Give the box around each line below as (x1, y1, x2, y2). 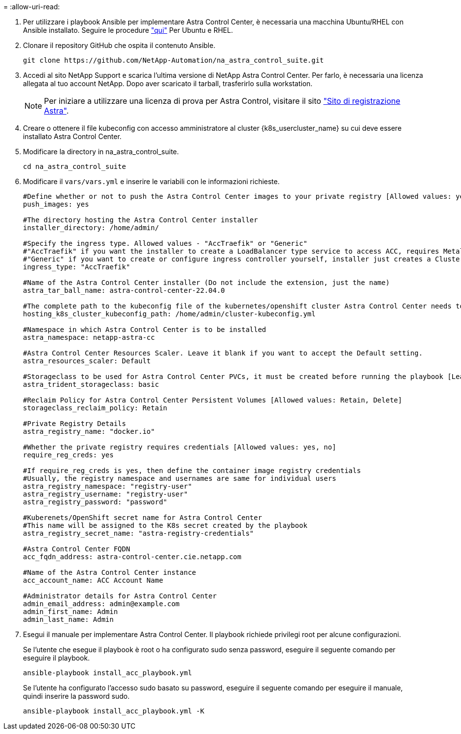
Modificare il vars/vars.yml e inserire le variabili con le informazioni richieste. (23, 177, 280, 186)
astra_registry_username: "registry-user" (23, 490, 188, 498)
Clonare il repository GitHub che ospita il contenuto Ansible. (23, 41, 216, 49)
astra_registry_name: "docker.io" (23, 427, 155, 435)
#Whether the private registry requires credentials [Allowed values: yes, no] (23, 443, 336, 451)
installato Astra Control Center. (23, 132, 122, 141)
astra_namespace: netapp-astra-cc (23, 333, 155, 341)
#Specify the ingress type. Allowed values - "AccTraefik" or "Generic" (23, 239, 307, 247)
